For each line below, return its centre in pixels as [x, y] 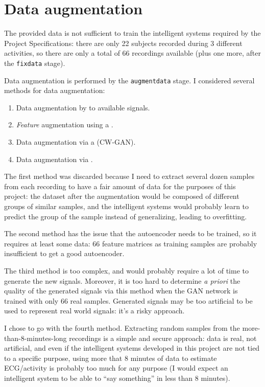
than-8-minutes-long [35, 338]
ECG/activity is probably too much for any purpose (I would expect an [116, 368]
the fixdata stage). [35, 63]
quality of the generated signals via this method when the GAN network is [121, 291]
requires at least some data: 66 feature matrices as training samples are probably [131, 243]
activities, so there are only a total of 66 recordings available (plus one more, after [132, 53]
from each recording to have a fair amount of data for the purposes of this [120, 186]
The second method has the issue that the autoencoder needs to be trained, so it [130, 233]
